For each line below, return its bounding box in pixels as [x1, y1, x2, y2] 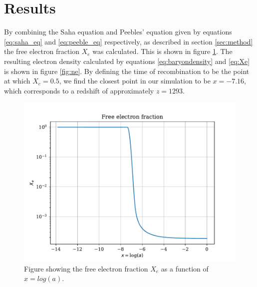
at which [4, 75, 30, 86]
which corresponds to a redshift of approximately [4, 85, 154, 95]
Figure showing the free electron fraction [24, 263, 148, 273]
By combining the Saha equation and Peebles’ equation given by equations [4, 26, 232, 37]
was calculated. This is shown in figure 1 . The [92, 46, 233, 56]
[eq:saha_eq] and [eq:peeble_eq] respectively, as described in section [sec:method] [4, 36, 253, 46]
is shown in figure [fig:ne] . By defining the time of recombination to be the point [4, 65, 250, 76]
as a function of [161, 263, 209, 273]
